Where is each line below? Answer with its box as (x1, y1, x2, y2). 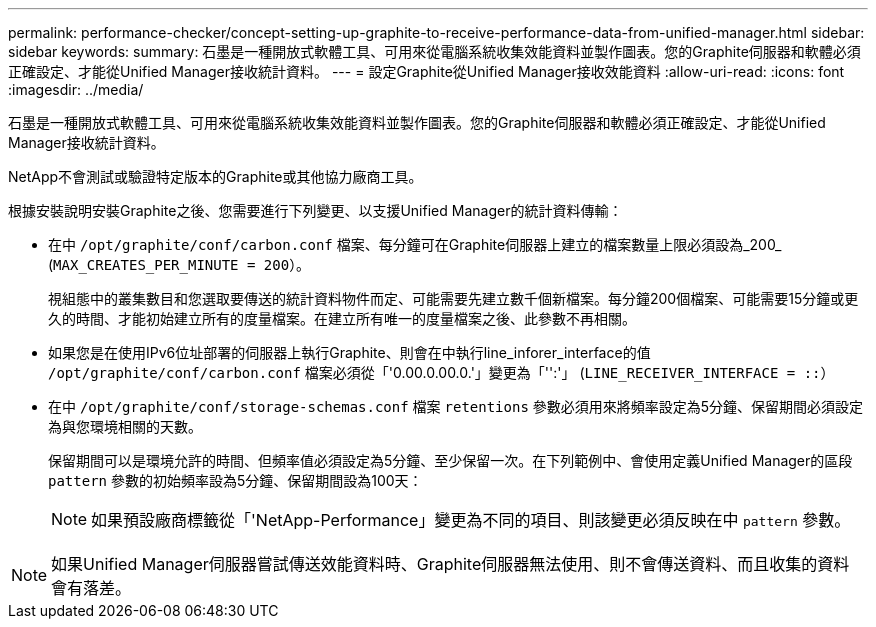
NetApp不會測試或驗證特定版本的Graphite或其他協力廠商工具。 (8, 168, 423, 185)
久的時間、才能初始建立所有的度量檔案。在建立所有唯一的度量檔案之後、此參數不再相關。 (48, 310, 636, 327)
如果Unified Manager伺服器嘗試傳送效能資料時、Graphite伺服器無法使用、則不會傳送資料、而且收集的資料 (51, 554, 850, 574)
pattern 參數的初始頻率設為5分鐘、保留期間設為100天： (48, 472, 423, 489)
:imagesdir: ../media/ (8, 81, 144, 98)
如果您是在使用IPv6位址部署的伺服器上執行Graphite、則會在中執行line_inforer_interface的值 (48, 344, 651, 361)
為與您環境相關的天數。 (48, 418, 202, 435)
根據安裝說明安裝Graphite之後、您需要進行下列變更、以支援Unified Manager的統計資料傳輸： (8, 202, 623, 219)
